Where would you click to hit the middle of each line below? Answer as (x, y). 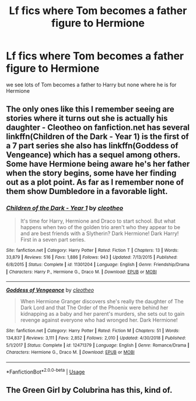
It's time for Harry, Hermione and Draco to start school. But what (98, 221)
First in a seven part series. (53, 239)
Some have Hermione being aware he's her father (98, 164)
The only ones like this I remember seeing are (90, 109)
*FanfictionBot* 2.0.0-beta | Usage (45, 371)
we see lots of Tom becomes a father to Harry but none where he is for (91, 84)
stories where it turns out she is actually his (87, 118)
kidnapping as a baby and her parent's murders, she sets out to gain (102, 314)
